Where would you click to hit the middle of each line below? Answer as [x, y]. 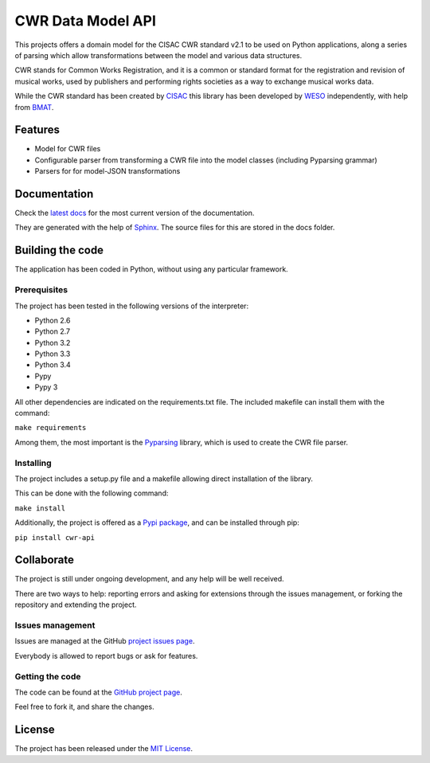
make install [40, 508]
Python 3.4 [53, 365]
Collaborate [45, 560]
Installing [33, 463]
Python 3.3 [53, 354]
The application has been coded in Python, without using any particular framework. [151, 269]
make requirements [51, 428]
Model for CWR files [68, 149]
